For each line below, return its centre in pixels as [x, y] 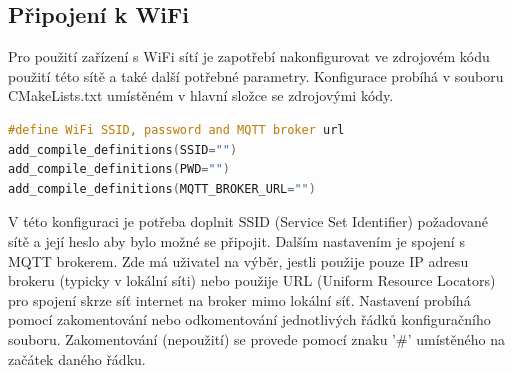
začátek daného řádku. [77, 358]
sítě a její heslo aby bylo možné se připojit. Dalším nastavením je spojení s [236, 240]
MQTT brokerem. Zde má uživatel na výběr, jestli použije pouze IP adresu [238, 260]
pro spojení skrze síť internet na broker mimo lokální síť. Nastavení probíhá [239, 299]
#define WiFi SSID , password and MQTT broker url [176, 129]
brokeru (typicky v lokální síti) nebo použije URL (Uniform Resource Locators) [252, 280]
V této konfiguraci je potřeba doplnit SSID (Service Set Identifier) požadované [248, 221]
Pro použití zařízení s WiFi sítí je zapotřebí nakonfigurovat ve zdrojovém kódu [249, 56]
